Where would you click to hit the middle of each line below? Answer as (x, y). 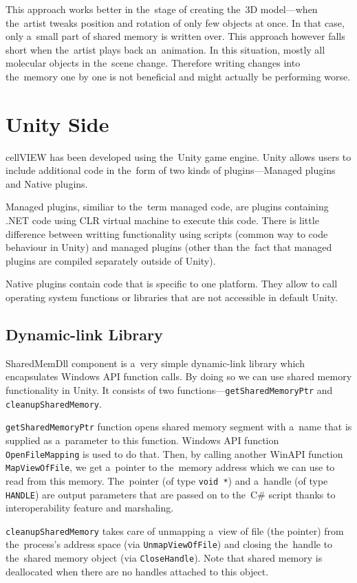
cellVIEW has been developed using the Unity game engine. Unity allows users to (178, 156)
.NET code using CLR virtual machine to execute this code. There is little (162, 220)
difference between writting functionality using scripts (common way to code (167, 233)
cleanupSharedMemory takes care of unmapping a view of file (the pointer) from (175, 530)
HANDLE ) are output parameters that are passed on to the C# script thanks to (171, 494)
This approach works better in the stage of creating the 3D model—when (162, 9)
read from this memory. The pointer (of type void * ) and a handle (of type (167, 480)
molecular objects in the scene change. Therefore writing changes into (153, 63)
